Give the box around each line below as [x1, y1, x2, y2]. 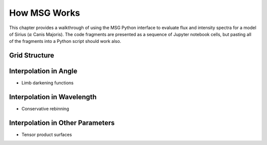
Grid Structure [9, 51, 54, 60]
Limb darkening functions [21, 80, 74, 86]
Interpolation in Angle [9, 67, 78, 75]
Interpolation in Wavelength [9, 93, 97, 101]
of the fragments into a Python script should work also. [9, 38, 121, 44]
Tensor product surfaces [21, 132, 72, 138]
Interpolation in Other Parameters [9, 118, 115, 127]
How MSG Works [9, 7, 80, 18]
